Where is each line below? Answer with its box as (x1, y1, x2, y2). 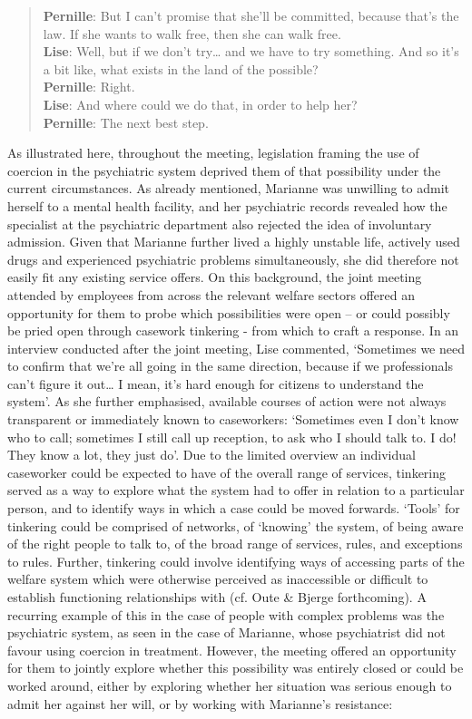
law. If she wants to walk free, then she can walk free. (43, 24, 341, 43)
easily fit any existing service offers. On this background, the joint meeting (7, 267, 422, 287)
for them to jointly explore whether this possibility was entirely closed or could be (7, 658, 464, 677)
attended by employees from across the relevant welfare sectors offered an (7, 285, 415, 304)
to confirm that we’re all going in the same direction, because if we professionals (7, 356, 453, 375)
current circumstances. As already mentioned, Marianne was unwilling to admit (7, 179, 450, 198)
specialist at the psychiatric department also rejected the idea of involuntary (7, 214, 432, 233)
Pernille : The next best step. (43, 112, 209, 131)
